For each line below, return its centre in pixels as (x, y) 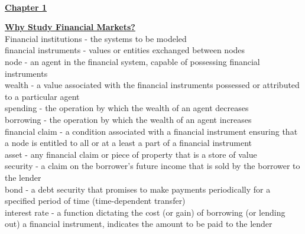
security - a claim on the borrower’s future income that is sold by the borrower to (152, 166)
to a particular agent (42, 96)
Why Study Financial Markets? (70, 27)
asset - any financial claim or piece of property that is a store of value (131, 154)
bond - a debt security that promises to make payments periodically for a (138, 189)
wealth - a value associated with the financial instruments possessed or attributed (152, 85)
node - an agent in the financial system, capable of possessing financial (132, 61)
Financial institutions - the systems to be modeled (96, 38)
